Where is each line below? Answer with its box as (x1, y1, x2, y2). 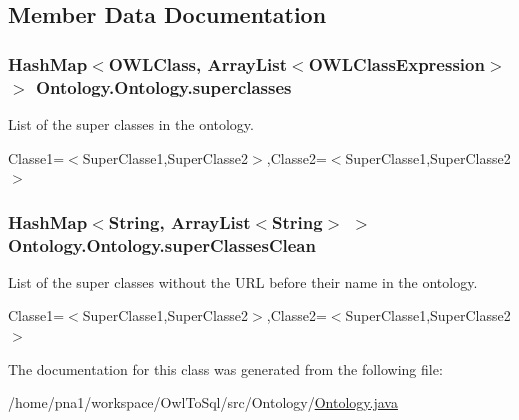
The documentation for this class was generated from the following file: (8, 358, 443, 379)
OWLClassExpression (308, 51, 485, 76)
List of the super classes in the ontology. (8, 113, 254, 134)
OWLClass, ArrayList (108, 51, 288, 76)
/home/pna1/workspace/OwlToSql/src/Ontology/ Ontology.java (8, 392, 398, 413)
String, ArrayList (108, 209, 251, 234)
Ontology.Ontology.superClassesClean (8, 232, 316, 257)
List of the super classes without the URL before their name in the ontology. (8, 271, 478, 292)
